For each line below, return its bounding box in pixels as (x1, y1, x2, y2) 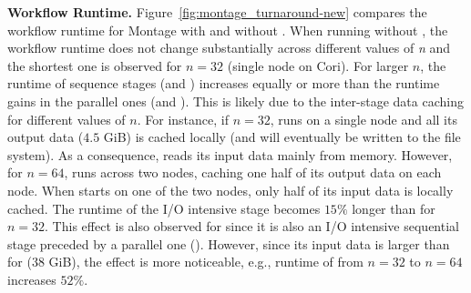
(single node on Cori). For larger (227, 56, 409, 75)
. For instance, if (137, 109, 230, 128)
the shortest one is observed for (7, 56, 182, 75)
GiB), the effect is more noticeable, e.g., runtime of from (48, 252, 363, 271)
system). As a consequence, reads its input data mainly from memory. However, (7, 145, 453, 164)
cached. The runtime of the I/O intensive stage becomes (7, 198, 321, 217)
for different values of (7, 109, 126, 128)
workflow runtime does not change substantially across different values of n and (7, 38, 451, 57)
